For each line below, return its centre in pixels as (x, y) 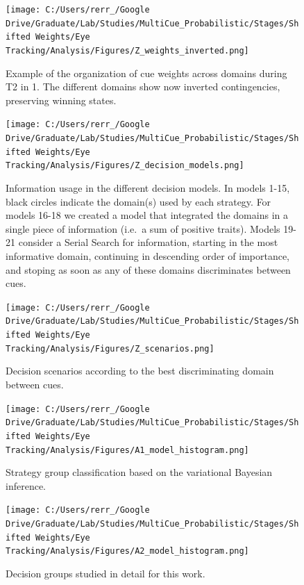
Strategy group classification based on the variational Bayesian (139, 472)
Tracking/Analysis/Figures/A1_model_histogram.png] (127, 450)
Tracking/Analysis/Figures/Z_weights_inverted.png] (127, 50)
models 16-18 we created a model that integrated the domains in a (147, 215)
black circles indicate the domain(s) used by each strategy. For (138, 201)
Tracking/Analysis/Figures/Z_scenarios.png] (110, 348)
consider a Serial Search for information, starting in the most (148, 242)
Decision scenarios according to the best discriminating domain (140, 371)
